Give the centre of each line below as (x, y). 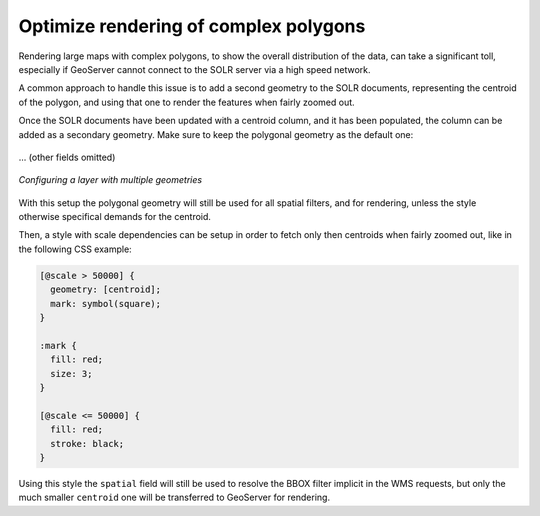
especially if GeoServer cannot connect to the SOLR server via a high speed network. (194, 69)
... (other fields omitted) (67, 157)
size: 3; (71, 373)
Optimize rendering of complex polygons (192, 26)
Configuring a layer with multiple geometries (110, 180)
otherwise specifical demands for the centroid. (115, 217)
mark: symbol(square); (106, 303)
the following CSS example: (75, 249)
